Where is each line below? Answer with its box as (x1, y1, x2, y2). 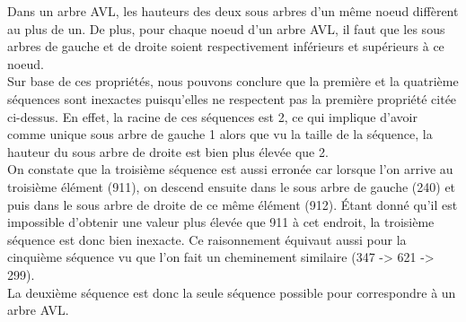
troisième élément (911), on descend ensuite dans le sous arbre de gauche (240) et (7, 177, 456, 196)
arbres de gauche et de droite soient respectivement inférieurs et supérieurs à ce (7, 37, 444, 56)
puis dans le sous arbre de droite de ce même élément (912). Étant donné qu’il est (7, 195, 458, 213)
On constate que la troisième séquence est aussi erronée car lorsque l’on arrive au (7, 160, 453, 178)
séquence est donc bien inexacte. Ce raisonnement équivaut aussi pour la (7, 230, 407, 248)
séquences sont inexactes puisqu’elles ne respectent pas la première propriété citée (7, 89, 457, 108)
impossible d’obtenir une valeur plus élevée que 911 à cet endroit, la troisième (7, 213, 435, 231)
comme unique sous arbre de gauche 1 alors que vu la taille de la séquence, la (7, 125, 433, 144)
